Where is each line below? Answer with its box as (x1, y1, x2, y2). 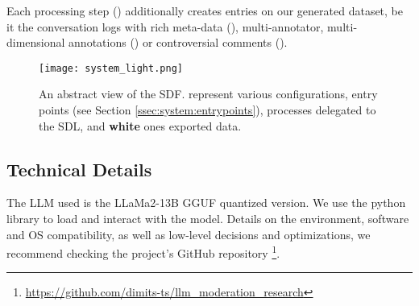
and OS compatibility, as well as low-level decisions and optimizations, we (6, 225, 371, 242)
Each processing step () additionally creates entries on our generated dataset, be (6, 2, 403, 19)
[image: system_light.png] (39, 62, 183, 74)
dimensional (6, 34, 65, 51)
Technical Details (6, 156, 152, 181)
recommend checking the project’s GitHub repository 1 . (6, 242, 280, 261)
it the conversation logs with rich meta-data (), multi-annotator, (6, 18, 324, 35)
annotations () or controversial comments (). (68, 34, 288, 51)
